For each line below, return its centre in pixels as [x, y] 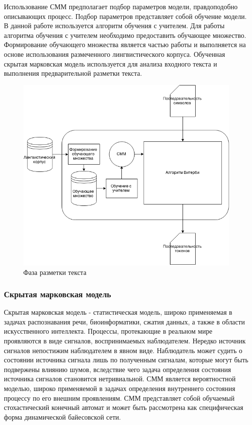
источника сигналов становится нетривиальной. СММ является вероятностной [120, 379]
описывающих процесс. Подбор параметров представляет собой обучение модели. [125, 16]
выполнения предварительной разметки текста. [73, 73]
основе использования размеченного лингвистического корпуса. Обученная [115, 54]
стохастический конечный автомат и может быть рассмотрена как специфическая [124, 407]
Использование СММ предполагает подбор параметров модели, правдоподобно [121, 6]
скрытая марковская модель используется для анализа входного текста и [110, 63]
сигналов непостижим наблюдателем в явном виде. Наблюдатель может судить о [123, 350]
